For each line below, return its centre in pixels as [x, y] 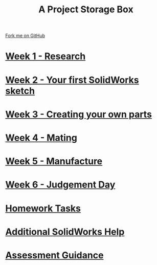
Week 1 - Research [46, 56]
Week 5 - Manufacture [54, 162]
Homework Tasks [43, 208]
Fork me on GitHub [25, 36]
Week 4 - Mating [41, 138]
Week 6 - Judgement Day [60, 185]
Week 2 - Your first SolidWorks [72, 80]
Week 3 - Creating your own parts [79, 114]
